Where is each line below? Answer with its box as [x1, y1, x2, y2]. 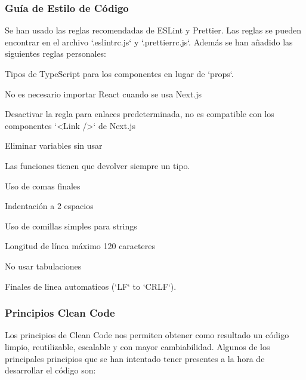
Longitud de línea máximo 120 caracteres [5, 240, 155, 252]
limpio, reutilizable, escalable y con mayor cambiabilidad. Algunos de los [5, 340, 270, 353]
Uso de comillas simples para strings [5, 219, 137, 232]
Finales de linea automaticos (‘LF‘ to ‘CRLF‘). [5, 280, 177, 292]
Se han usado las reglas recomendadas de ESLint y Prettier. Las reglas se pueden [5, 24, 301, 36]
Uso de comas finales [5, 179, 81, 192]
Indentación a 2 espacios [5, 200, 94, 212]
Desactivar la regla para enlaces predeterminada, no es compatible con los [5, 108, 274, 120]
